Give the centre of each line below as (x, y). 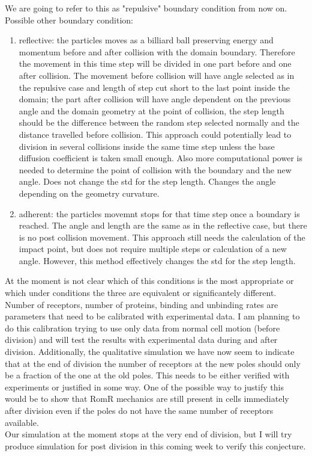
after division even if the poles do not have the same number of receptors (139, 410)
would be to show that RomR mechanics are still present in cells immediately (147, 399)
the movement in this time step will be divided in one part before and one (155, 63)
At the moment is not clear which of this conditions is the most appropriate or (149, 281)
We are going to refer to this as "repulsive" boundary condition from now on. (146, 8)
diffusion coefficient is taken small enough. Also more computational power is (160, 158)
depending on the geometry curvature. (89, 193)
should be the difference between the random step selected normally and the (159, 122)
